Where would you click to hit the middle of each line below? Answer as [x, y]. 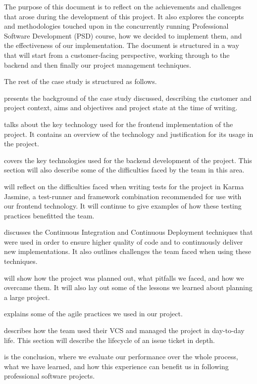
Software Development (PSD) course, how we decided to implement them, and [123, 35]
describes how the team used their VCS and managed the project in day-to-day [124, 330]
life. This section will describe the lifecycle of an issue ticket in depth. [109, 340]
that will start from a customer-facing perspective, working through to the [117, 55]
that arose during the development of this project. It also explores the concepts [124, 16]
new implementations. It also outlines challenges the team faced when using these [128, 251]
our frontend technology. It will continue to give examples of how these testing [123, 206]
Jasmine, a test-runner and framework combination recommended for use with [123, 196]
